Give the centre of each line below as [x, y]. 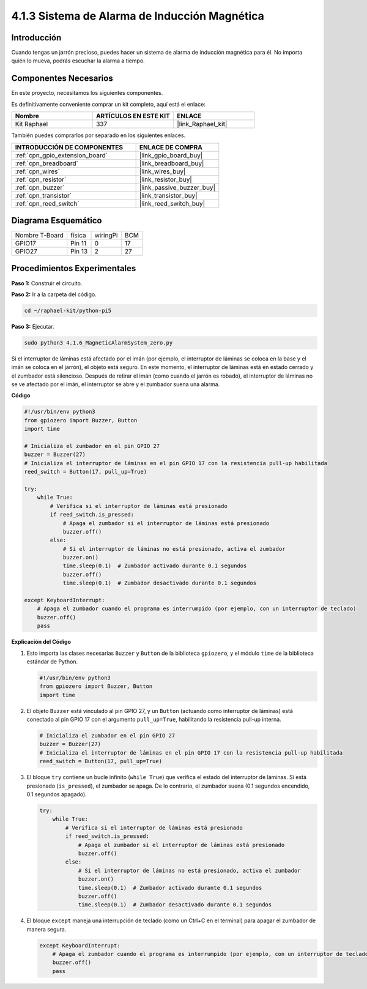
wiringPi [106, 236]
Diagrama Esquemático [57, 220]
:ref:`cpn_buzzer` [40, 187]
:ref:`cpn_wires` [38, 171]
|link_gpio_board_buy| [171, 155]
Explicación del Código [41, 642]
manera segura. [46, 929]
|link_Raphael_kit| [202, 124]
